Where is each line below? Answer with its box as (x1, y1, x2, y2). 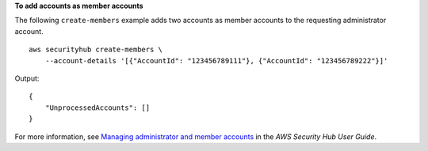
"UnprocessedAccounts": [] (44, 103, 151, 112)
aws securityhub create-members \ (29, 45, 162, 55)
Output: (14, 74, 40, 83)
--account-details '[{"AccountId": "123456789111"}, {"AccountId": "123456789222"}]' (44, 56, 388, 65)
